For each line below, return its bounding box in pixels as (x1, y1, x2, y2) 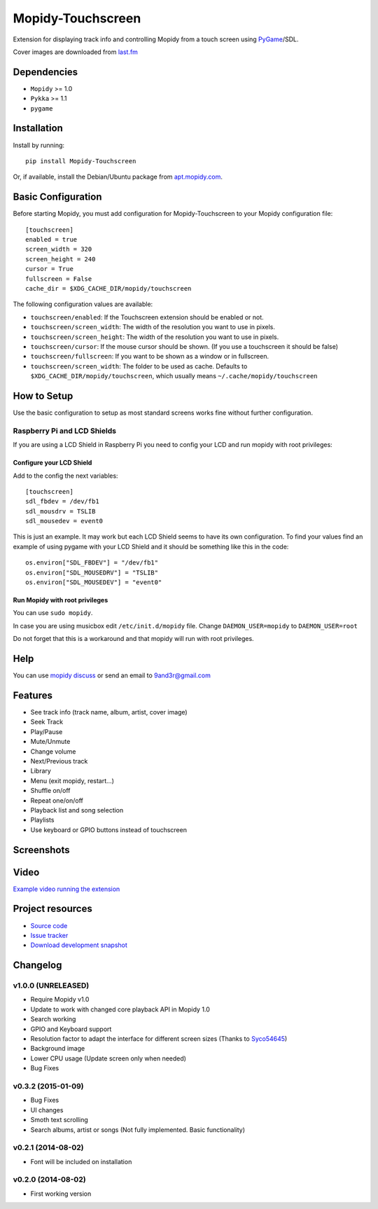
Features (13, 689, 52, 701)
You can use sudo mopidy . (13, 609, 93, 617)
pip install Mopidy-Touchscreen (25, 157, 136, 165)
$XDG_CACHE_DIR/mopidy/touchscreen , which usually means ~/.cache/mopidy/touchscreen (30, 372, 318, 380)
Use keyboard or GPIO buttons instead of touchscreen (30, 825, 187, 834)
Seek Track (30, 718, 63, 726)
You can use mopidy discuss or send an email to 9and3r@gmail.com (13, 671, 211, 679)
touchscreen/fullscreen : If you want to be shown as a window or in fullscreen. (30, 352, 269, 361)
